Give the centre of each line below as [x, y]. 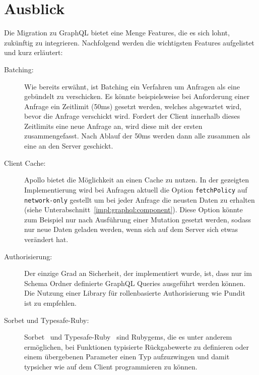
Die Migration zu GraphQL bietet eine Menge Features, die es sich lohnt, [117, 33]
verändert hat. [46, 239]
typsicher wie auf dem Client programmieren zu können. [111, 366]
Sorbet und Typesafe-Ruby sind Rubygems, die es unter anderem [128, 337]
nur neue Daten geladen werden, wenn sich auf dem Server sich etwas [131, 229]
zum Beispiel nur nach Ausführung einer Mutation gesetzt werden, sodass [138, 219]
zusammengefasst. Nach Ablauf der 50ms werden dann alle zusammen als [137, 136]
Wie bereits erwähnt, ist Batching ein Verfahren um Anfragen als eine [132, 86]
